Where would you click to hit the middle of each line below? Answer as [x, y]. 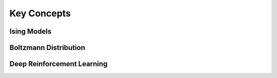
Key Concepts [40, 13]
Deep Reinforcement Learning [58, 64]
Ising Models [31, 31]
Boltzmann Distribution [47, 48]
